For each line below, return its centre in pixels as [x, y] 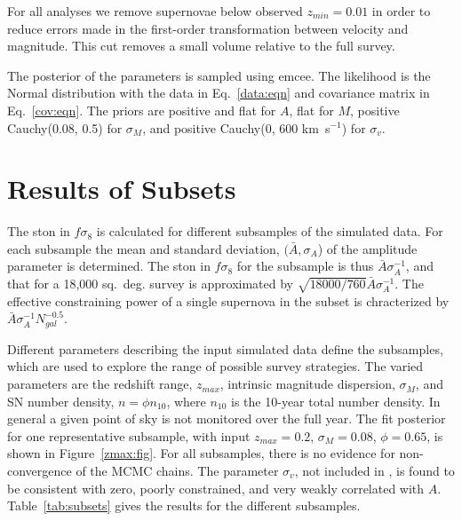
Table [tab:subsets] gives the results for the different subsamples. [184, 505]
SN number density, [61, 401]
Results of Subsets [122, 189]
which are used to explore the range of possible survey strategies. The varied [215, 366]
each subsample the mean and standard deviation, [143, 248]
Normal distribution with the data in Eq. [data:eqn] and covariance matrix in [219, 93]
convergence [40, 471]
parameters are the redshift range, [100, 384]
